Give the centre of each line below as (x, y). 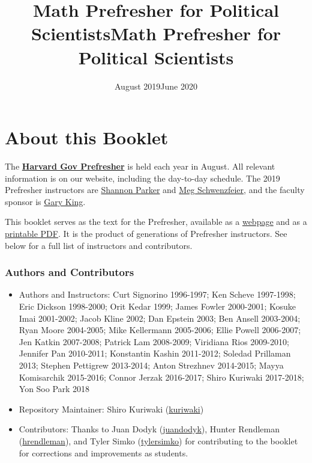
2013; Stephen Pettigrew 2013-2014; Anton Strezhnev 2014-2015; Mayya (151, 365)
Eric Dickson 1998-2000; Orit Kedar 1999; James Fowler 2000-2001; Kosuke (157, 306)
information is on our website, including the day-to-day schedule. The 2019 (142, 178)
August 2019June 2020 (156, 86)
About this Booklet (87, 137)
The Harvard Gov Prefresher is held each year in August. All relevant (140, 166)
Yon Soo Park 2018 (54, 389)
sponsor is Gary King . (45, 201)
